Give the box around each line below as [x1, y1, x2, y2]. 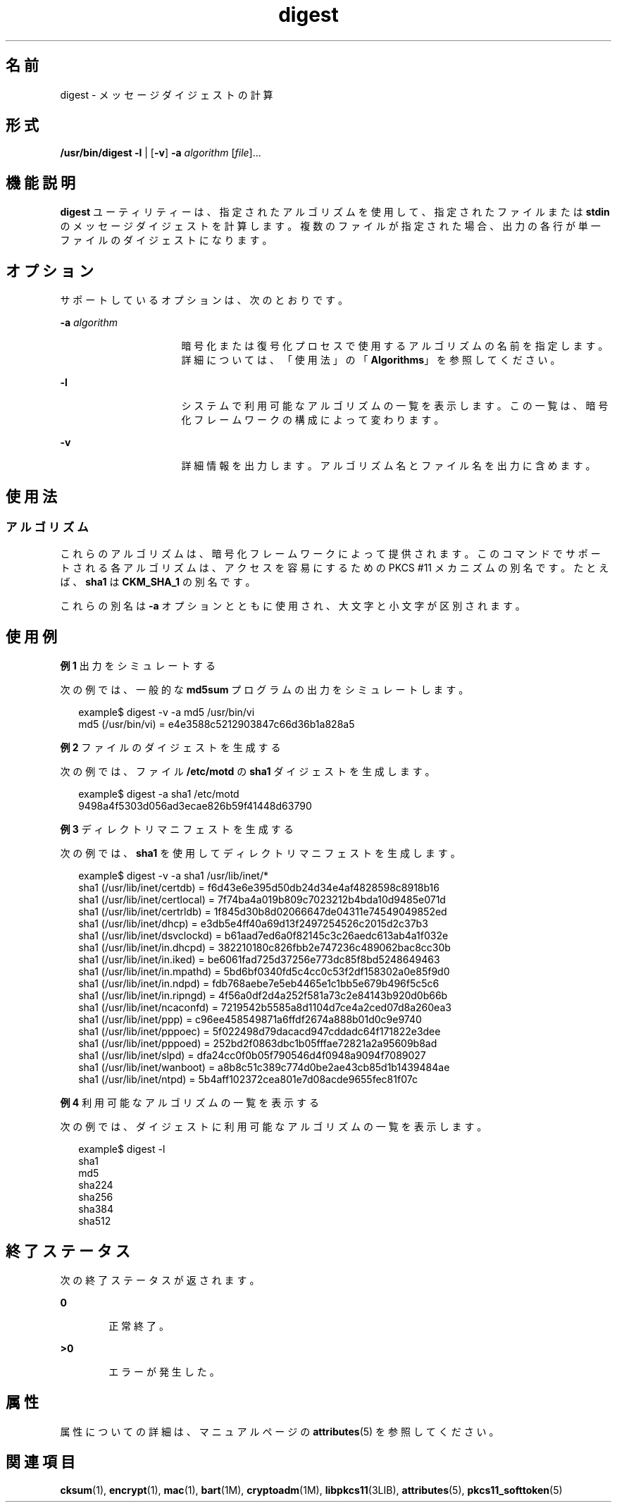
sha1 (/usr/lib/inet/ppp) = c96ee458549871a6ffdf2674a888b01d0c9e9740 [78, 1013, 422, 1026]
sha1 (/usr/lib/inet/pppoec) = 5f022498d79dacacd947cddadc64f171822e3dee [78, 1025, 441, 1038]
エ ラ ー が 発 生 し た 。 [108, 1366, 220, 1378]
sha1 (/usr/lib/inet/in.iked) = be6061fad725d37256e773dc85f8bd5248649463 [78, 953, 440, 966]
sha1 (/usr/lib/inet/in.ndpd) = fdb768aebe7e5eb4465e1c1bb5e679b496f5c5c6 [78, 977, 440, 990]
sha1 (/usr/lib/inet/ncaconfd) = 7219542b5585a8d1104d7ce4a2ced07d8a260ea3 [78, 1001, 451, 1014]
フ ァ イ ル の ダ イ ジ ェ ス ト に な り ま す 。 [60, 234, 273, 247]
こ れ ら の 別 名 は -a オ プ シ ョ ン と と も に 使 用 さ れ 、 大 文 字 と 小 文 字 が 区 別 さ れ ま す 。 [60, 600, 525, 612]
